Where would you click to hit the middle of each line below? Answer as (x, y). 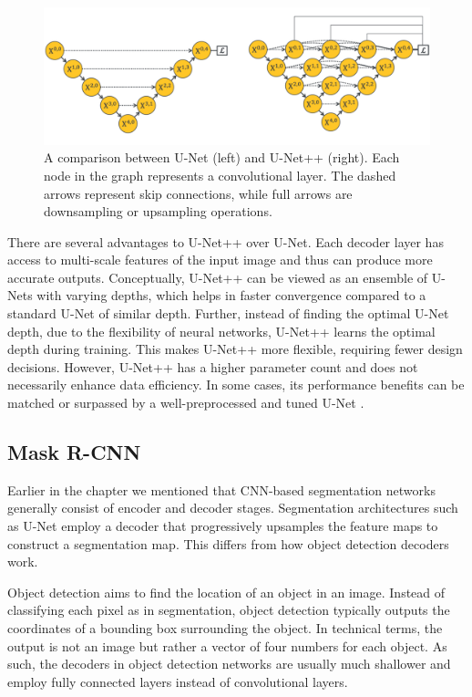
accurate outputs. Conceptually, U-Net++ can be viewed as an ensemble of (218, 277)
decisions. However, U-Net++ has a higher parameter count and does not (213, 366)
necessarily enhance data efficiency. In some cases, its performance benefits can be (236, 385)
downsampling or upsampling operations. (158, 211)
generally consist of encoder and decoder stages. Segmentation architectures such (233, 508)
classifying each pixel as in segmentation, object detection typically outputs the (229, 610)
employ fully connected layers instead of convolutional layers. (178, 681)
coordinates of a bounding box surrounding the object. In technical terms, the (225, 627)
